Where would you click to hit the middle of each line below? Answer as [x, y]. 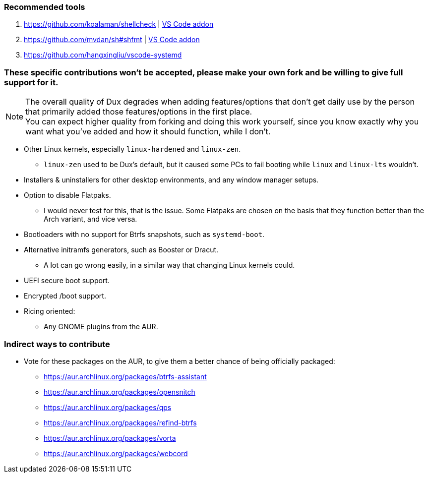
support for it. [31, 82]
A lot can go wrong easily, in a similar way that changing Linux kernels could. [169, 265]
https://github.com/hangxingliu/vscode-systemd [103, 55]
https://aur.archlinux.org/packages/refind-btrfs [120, 422]
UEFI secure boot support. [67, 281]
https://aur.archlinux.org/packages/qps [108, 407]
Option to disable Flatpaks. [67, 195]
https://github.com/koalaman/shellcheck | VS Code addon [119, 24]
